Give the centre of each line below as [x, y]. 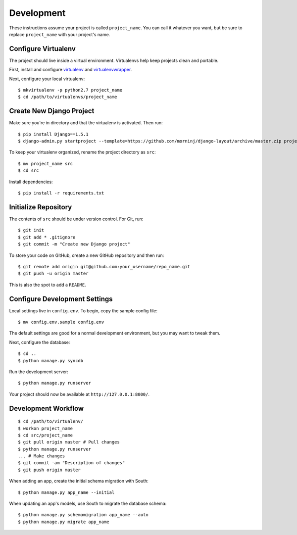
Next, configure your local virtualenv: [47, 79]
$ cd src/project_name [46, 435]
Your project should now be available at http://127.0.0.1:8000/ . [79, 394]
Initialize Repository [41, 207]
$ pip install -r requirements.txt [61, 193]
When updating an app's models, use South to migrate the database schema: [88, 504]
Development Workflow [47, 408]
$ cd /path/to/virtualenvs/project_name [68, 97]
